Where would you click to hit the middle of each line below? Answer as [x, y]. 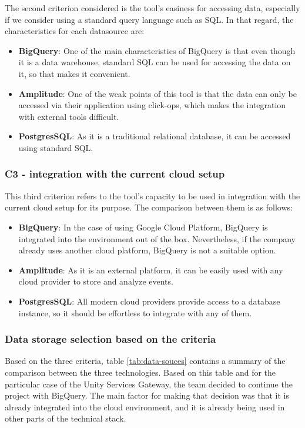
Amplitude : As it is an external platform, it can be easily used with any [151, 270]
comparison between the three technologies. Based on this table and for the [140, 372]
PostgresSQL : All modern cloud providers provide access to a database [149, 301]
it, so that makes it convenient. [74, 73]
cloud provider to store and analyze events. [96, 281]
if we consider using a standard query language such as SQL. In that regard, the [149, 19]
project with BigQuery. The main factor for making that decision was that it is [147, 395]
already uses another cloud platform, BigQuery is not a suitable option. [147, 250]
